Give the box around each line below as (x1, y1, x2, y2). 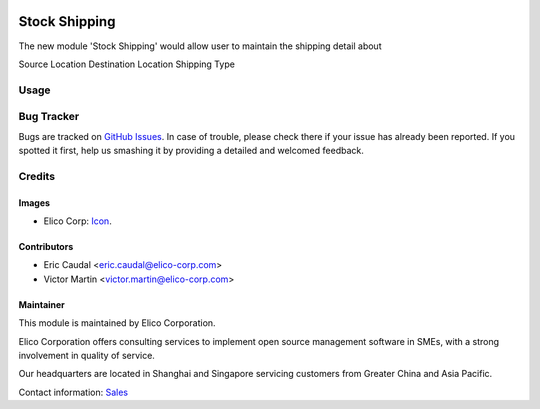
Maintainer (18, 298, 65, 310)
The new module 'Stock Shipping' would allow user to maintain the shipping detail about (18, 40, 382, 52)
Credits (18, 169, 55, 183)
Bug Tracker (18, 110, 80, 124)
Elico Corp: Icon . (43, 215, 112, 227)
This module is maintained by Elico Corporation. (18, 317, 216, 329)
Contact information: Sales (18, 386, 129, 398)
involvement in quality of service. (18, 349, 155, 361)
